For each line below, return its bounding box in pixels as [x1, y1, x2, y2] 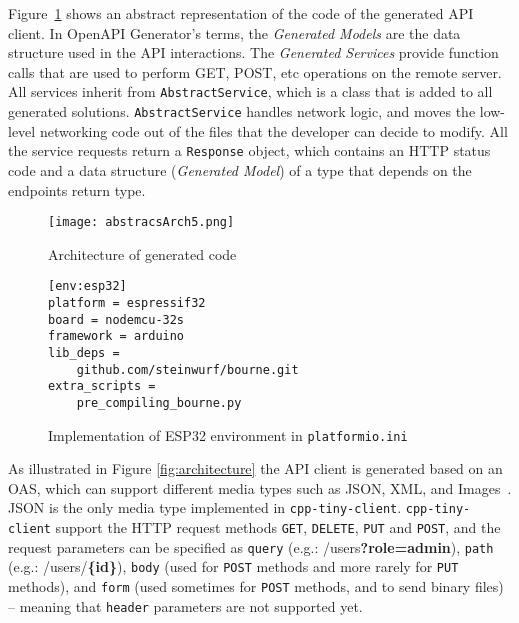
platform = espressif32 [48, 296, 206, 311]
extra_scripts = [48, 379, 156, 394]
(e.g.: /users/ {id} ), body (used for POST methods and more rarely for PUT [8, 556, 459, 577]
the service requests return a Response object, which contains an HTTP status [8, 140, 491, 161]
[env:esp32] [48, 279, 127, 294]
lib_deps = [48, 346, 120, 360]
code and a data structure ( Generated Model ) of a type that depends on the [8, 159, 472, 180]
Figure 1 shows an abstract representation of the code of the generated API [8, 3, 474, 23]
